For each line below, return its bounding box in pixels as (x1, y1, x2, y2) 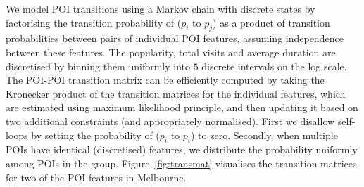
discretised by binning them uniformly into (6, 58, 190, 73)
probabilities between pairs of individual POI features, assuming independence (6, 31, 344, 46)
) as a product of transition (213, 15, 330, 30)
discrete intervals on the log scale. (201, 58, 347, 73)
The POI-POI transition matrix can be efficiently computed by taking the (6, 72, 325, 87)
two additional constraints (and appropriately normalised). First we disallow (6, 113, 335, 128)
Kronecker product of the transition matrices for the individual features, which (6, 86, 346, 101)
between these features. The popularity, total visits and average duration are (6, 44, 336, 59)
